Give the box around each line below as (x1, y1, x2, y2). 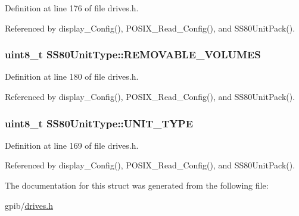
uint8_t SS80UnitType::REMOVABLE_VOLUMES (5, 47, 261, 62)
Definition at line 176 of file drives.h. (5, 2, 139, 14)
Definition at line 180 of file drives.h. (5, 70, 139, 83)
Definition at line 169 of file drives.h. (5, 139, 139, 151)
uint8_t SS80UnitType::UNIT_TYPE (5, 115, 193, 130)
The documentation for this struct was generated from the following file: (5, 179, 269, 191)
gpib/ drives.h (5, 199, 54, 211)
